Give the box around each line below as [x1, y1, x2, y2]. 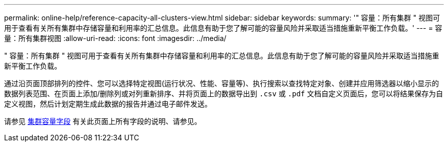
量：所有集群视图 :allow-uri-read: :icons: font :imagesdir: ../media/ [4, 34, 227, 43]
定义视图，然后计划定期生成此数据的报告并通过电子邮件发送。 [4, 99, 212, 108]
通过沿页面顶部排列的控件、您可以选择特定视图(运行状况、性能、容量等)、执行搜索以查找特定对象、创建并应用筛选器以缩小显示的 [4, 79, 439, 88]
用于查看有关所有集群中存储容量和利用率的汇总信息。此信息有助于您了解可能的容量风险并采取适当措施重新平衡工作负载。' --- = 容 [4, 24, 442, 32]
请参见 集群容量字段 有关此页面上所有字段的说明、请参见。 [4, 117, 201, 126]
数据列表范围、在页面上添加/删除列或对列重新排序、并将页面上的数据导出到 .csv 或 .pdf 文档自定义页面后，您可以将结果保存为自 [4, 89, 443, 98]
